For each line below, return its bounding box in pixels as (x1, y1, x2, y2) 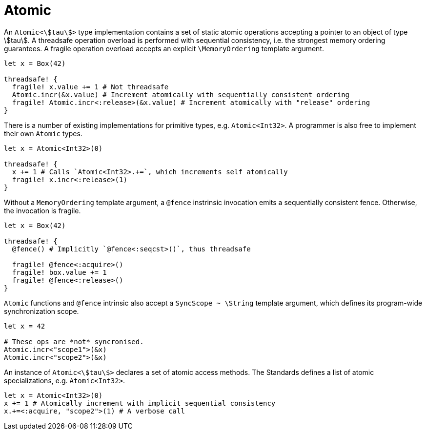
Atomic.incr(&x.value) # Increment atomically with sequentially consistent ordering (12, 90, 350, 99)
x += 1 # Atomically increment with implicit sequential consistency (4, 399, 276, 407)
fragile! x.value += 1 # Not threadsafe (12, 83, 169, 91)
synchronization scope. (4, 307, 79, 315)
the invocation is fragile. (4, 206, 81, 215)
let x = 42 (4, 322, 45, 330)
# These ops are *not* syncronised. (4, 337, 144, 346)
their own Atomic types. (4, 129, 82, 138)
